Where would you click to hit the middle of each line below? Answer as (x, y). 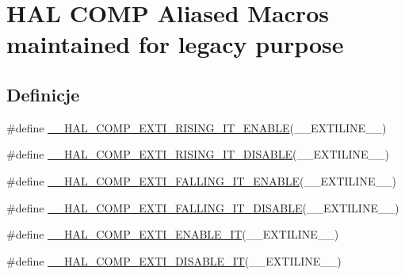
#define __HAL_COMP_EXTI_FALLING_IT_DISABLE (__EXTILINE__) (203, 207)
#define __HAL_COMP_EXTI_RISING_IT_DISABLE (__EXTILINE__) (198, 154)
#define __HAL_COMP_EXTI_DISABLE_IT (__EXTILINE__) (174, 260)
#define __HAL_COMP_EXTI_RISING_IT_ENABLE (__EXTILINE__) (197, 127)
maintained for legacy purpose (175, 44)
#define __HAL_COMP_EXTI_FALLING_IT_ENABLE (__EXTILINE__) (201, 180)
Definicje (43, 94)
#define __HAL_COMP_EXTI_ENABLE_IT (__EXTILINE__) (173, 234)
